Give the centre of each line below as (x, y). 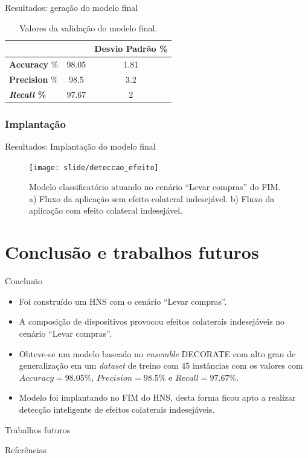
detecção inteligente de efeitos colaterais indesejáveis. (117, 409)
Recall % (28, 94)
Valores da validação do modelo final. (88, 27)
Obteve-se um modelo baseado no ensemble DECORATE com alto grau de (157, 353)
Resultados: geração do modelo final (72, 7)
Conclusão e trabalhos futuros (132, 252)
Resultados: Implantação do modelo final (80, 146)
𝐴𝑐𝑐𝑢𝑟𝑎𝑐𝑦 (37, 378)
